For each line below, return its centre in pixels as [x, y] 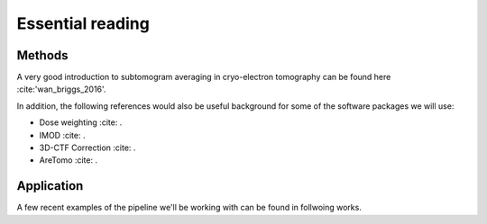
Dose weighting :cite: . [81, 122]
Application [50, 186]
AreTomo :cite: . [69, 160]
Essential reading [83, 23]
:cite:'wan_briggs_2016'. [61, 89]
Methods [42, 55]
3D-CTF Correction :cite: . [87, 148]
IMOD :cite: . [62, 135]
